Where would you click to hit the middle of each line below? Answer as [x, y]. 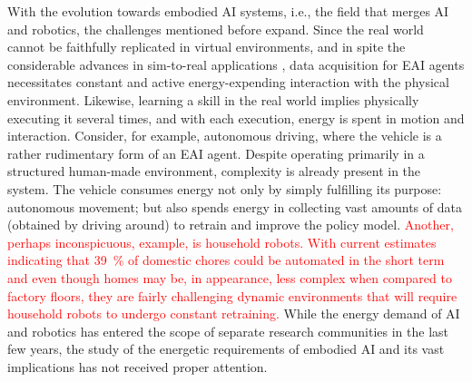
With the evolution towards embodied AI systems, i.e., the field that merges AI [228, 11]
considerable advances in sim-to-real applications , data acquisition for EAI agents [236, 64]
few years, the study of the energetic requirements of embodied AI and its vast [226, 349]
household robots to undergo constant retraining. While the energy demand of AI [234, 313]
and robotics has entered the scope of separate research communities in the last [228, 331]
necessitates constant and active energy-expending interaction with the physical [228, 82]
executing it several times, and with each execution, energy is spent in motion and [236, 118]
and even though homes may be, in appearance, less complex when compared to [230, 277]
